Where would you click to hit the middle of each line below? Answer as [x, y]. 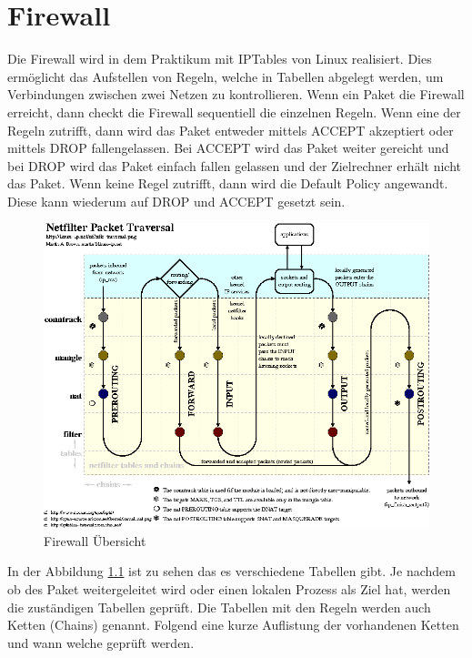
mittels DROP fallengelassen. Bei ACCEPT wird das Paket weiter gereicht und [228, 148]
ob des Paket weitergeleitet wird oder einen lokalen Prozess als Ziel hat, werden [229, 588]
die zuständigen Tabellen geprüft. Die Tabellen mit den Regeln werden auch [219, 607]
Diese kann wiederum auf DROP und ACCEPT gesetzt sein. [176, 201]
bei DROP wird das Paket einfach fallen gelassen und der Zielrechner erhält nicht [234, 165]
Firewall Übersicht [95, 540]
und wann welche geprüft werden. [101, 642]
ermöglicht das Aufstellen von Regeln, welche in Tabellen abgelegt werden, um [226, 76]
